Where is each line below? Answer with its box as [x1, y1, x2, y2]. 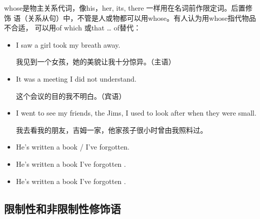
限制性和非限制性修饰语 [4, 200, 121, 216]
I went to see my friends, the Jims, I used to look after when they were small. [16, 107, 256, 118]
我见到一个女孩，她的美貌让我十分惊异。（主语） [16, 56, 176, 67]
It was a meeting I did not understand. [16, 73, 137, 84]
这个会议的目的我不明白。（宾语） [16, 90, 126, 101]
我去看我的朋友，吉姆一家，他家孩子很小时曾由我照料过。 [16, 124, 207, 135]
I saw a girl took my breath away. [16, 39, 120, 50]
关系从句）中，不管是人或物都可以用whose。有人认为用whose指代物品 [27, 12, 256, 23]
